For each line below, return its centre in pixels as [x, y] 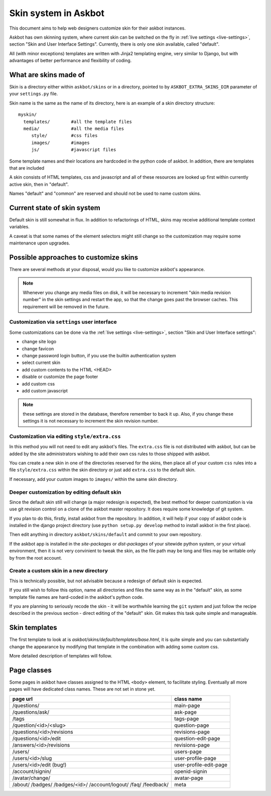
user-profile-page [195, 758]
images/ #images [60, 143]
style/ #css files [64, 136]
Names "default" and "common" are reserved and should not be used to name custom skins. [105, 194]
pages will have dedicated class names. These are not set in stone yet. [82, 689]
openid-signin [190, 771]
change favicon [38, 348]
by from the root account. [36, 558]
